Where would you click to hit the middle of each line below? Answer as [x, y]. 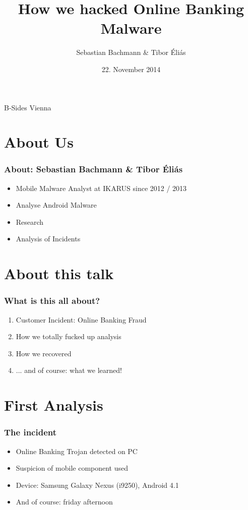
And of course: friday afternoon [64, 502]
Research [30, 221]
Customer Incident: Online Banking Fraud [81, 319]
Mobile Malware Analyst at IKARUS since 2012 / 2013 [101, 188]
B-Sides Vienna [28, 107]
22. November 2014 [131, 69]
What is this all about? [52, 301]
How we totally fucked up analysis [69, 336]
